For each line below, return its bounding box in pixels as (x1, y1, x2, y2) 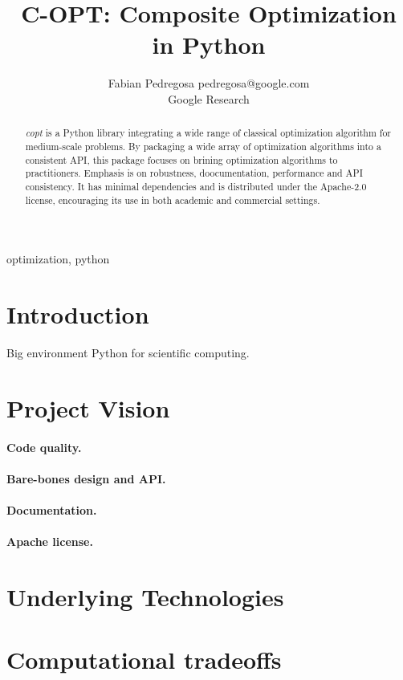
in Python (152, 28, 266, 61)
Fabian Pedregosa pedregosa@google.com (108, 75, 310, 92)
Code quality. (6, 438, 82, 455)
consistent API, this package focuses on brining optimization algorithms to (25, 153, 338, 166)
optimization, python (6, 250, 110, 267)
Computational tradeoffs (6, 643, 282, 676)
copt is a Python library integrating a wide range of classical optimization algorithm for (25, 126, 392, 140)
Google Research (168, 90, 250, 107)
